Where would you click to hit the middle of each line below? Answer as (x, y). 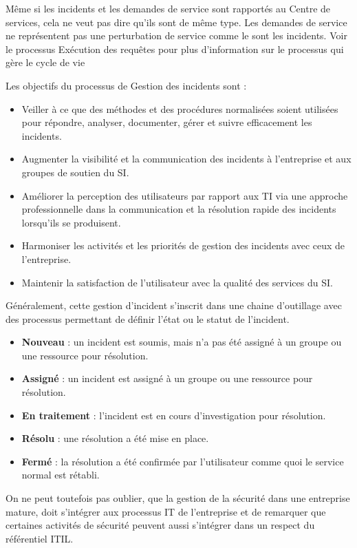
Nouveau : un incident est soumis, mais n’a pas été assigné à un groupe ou (182, 342)
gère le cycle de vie (45, 62)
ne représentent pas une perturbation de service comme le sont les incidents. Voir (176, 35)
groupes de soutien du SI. (75, 172)
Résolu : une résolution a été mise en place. (115, 438)
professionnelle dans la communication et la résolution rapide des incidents (179, 209)
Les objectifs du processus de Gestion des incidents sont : (126, 85)
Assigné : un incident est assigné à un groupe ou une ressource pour (167, 378)
